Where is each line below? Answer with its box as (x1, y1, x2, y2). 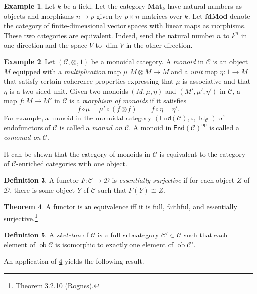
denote (230, 10, 250, 21)
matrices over (142, 10, 182, 21)
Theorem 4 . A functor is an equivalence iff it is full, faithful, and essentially (4, 201, 237, 212)
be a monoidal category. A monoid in (91, 56, 204, 66)
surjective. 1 (4, 211, 38, 223)
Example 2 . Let (4, 56, 55, 66)
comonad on (4, 132, 41, 142)
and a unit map (171, 66, 218, 76)
